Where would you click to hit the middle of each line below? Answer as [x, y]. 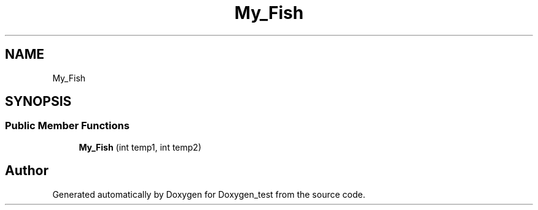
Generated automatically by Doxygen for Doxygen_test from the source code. [209, 194]
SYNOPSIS [38, 102]
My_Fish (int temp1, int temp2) [140, 147]
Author [27, 171]
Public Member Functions [67, 126]
